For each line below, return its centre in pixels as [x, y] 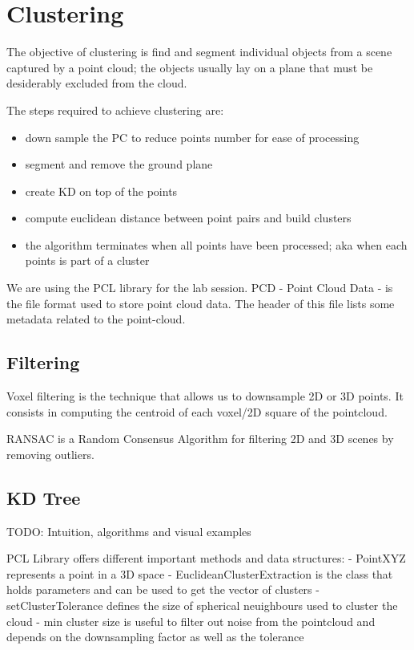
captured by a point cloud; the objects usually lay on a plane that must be [190, 67]
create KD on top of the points [101, 191]
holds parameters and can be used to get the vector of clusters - [163, 589]
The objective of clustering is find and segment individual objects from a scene [199, 52]
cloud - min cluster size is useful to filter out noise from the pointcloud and [191, 621]
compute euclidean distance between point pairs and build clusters [188, 218]
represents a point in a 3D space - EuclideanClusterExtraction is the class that [200, 573]
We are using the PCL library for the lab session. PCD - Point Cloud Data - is [200, 288]
